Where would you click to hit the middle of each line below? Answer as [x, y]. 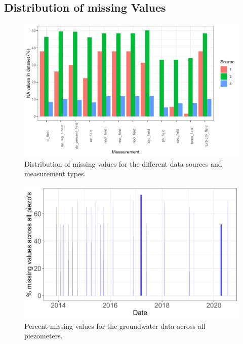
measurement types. [55, 174]
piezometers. [44, 336]
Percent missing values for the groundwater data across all [115, 326]
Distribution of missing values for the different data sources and [123, 163]
